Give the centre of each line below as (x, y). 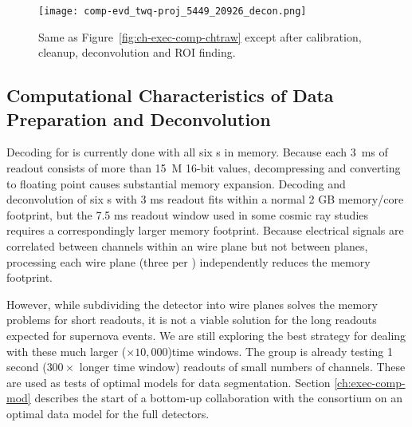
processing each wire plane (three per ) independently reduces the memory (188, 261)
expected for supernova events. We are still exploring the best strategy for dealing (206, 335)
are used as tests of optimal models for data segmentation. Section (169, 382)
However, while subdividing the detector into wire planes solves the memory (192, 304)
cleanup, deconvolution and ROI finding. (137, 52)
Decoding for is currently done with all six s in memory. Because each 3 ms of (197, 152)
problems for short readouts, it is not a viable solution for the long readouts (192, 320)
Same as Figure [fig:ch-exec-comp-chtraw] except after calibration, (200, 36)
